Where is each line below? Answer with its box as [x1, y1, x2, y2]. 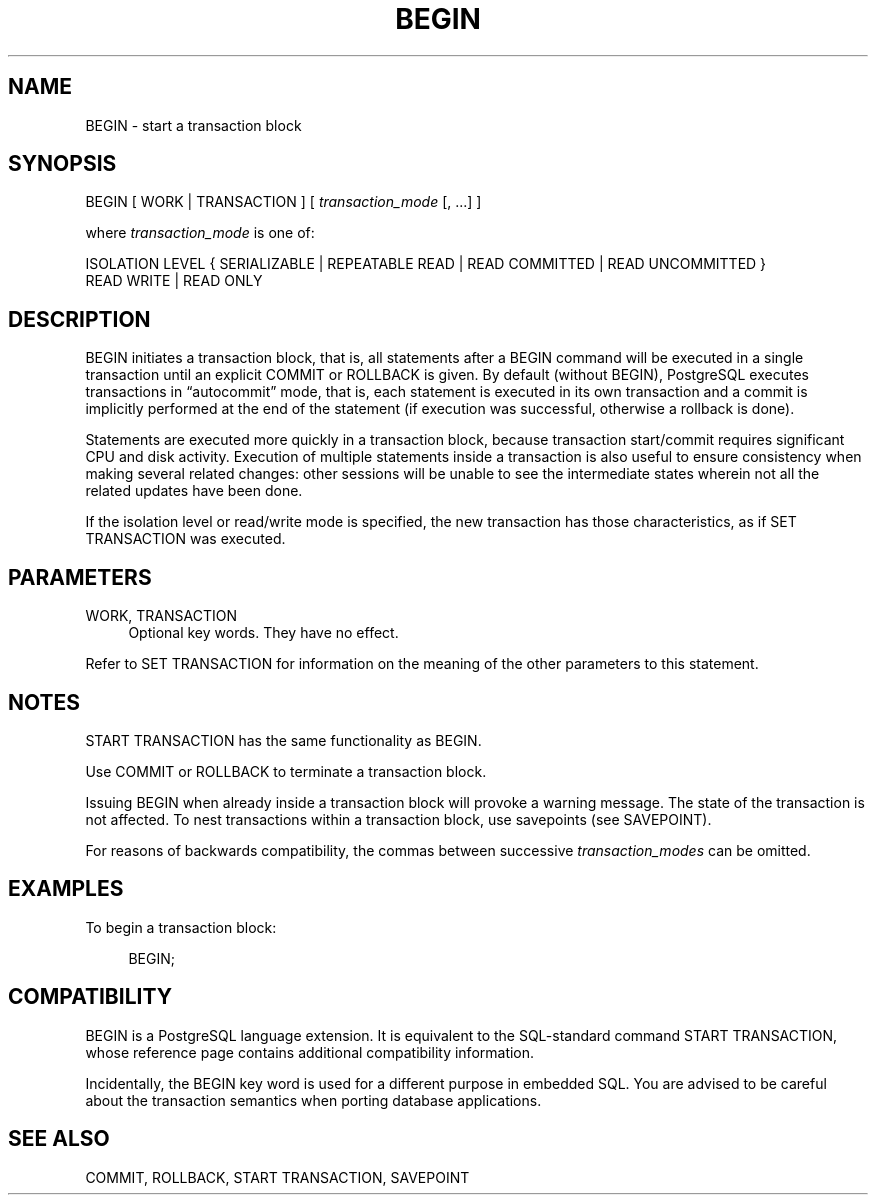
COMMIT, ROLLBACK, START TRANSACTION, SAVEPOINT [85, 1168, 470, 1186]
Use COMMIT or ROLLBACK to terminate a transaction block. [85, 762, 487, 780]
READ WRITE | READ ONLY [85, 272, 263, 290]
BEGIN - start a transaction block [85, 116, 302, 134]
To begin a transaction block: [85, 918, 277, 936]
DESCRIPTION [8, 306, 151, 332]
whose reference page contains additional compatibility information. [85, 1043, 535, 1061]
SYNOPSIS [8, 151, 117, 177]
